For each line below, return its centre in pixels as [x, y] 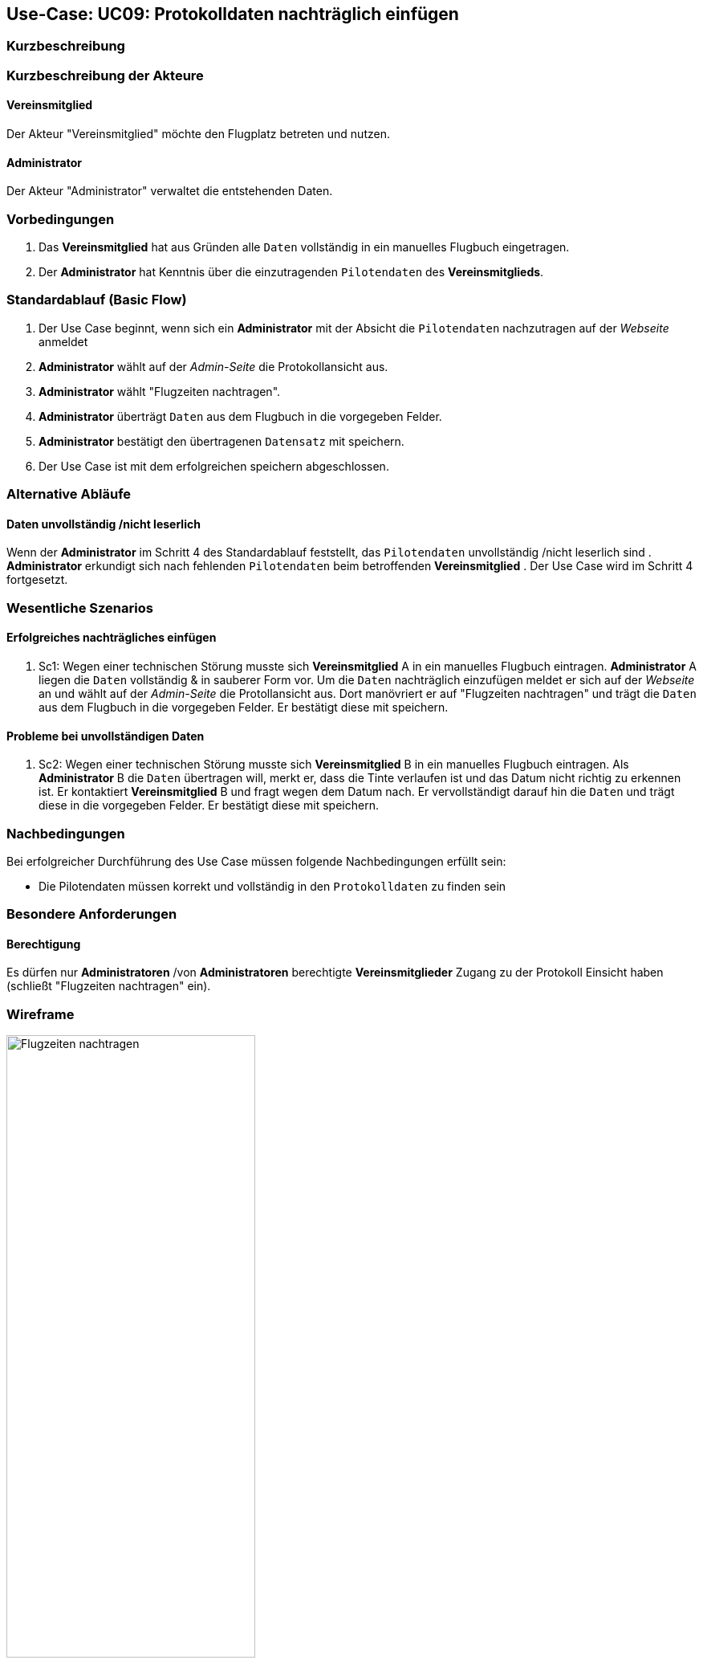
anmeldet [63, 341]
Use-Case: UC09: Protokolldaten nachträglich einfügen [233, 14]
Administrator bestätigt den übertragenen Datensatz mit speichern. [221, 441]
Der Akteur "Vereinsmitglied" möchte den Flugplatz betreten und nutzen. [198, 134]
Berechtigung [44, 944]
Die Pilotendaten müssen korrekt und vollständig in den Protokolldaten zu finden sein [272, 886]
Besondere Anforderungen [92, 914]
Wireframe [41, 1014]
